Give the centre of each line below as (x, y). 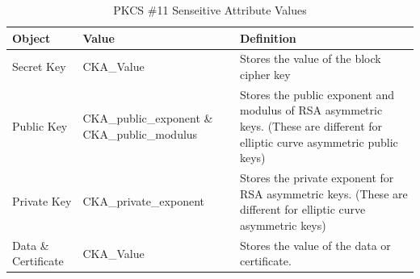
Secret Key (39, 67)
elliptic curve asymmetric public (319, 142)
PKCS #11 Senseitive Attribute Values (210, 10)
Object (31, 37)
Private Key (42, 201)
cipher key (265, 75)
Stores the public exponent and (317, 94)
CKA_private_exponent (143, 201)
